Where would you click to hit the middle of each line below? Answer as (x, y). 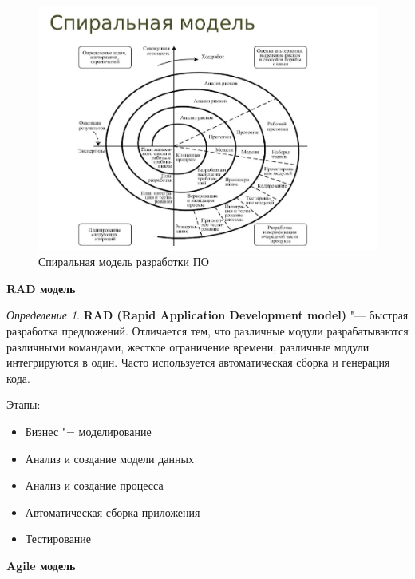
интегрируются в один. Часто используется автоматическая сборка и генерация (198, 362)
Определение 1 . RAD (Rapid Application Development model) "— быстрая (207, 315)
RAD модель (41, 288)
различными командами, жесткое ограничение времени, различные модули (188, 346)
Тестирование (58, 539)
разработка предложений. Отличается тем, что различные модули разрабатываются (207, 330)
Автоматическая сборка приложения (113, 512)
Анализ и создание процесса (94, 485)
